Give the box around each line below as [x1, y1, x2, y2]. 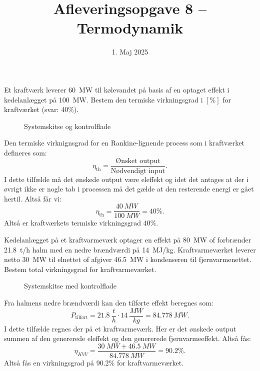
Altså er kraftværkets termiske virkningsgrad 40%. [4, 217, 158, 228]
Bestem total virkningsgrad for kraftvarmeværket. [4, 263, 156, 274]
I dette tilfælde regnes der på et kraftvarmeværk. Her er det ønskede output [4, 323, 236, 333]
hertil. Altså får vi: [4, 193, 61, 203]
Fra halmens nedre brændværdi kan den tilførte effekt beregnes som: [4, 297, 213, 307]
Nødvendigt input [110, 167, 165, 174]
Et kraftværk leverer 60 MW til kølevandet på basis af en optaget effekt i [4, 84, 229, 94]
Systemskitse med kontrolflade [24, 280, 116, 291]
